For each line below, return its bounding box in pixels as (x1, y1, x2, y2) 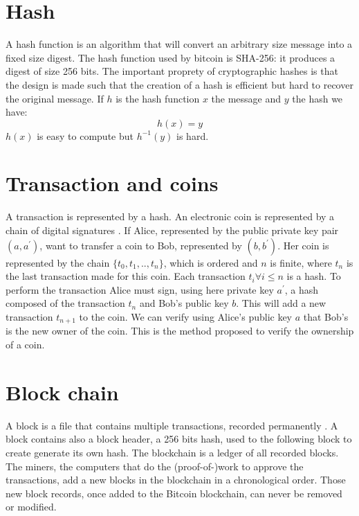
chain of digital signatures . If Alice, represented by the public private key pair (6, 223, 339, 237)
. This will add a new (236, 296, 326, 310)
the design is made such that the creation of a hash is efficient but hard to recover (6, 77, 353, 91)
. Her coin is (277, 238, 329, 252)
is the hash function (116, 91, 200, 105)
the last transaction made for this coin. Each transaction (6, 269, 246, 283)
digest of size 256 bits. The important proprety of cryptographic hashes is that (6, 64, 338, 78)
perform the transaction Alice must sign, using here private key (6, 282, 274, 296)
